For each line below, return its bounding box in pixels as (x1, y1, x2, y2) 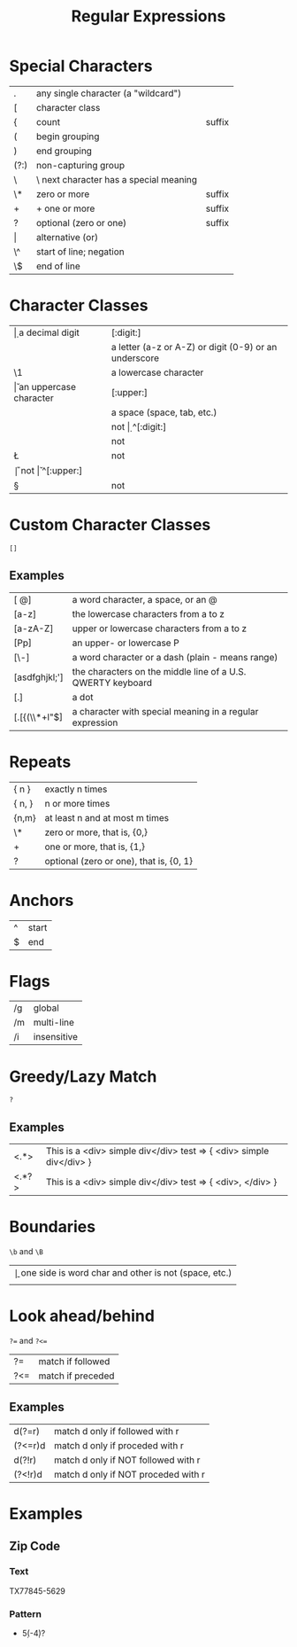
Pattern (9, 1607, 42, 1620)
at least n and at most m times (44, 811, 170, 823)
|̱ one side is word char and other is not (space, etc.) (13, 1267, 232, 1279)
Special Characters (9, 56, 153, 76)
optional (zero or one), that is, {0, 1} (44, 855, 193, 867)
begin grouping (35, 130, 100, 143)
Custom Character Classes (9, 515, 211, 535)
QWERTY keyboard (72, 676, 153, 689)
